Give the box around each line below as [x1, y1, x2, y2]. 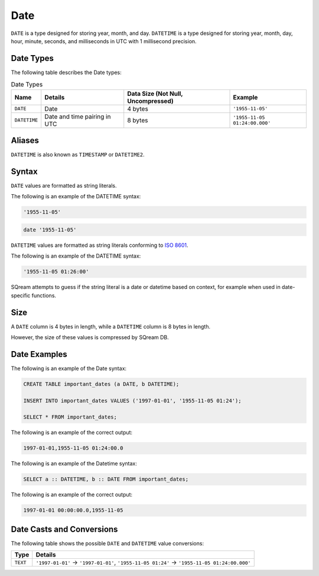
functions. [31, 292, 56, 299]
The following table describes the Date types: [11, 69, 122, 76]
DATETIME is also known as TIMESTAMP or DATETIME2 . [11, 151, 145, 158]
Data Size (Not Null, [127, 89, 183, 98]
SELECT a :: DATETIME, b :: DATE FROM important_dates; [23, 476, 189, 482]
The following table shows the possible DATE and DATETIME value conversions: [11, 539, 204, 547]
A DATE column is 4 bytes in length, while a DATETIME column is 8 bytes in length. [11, 323, 211, 330]
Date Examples [11, 349, 67, 359]
